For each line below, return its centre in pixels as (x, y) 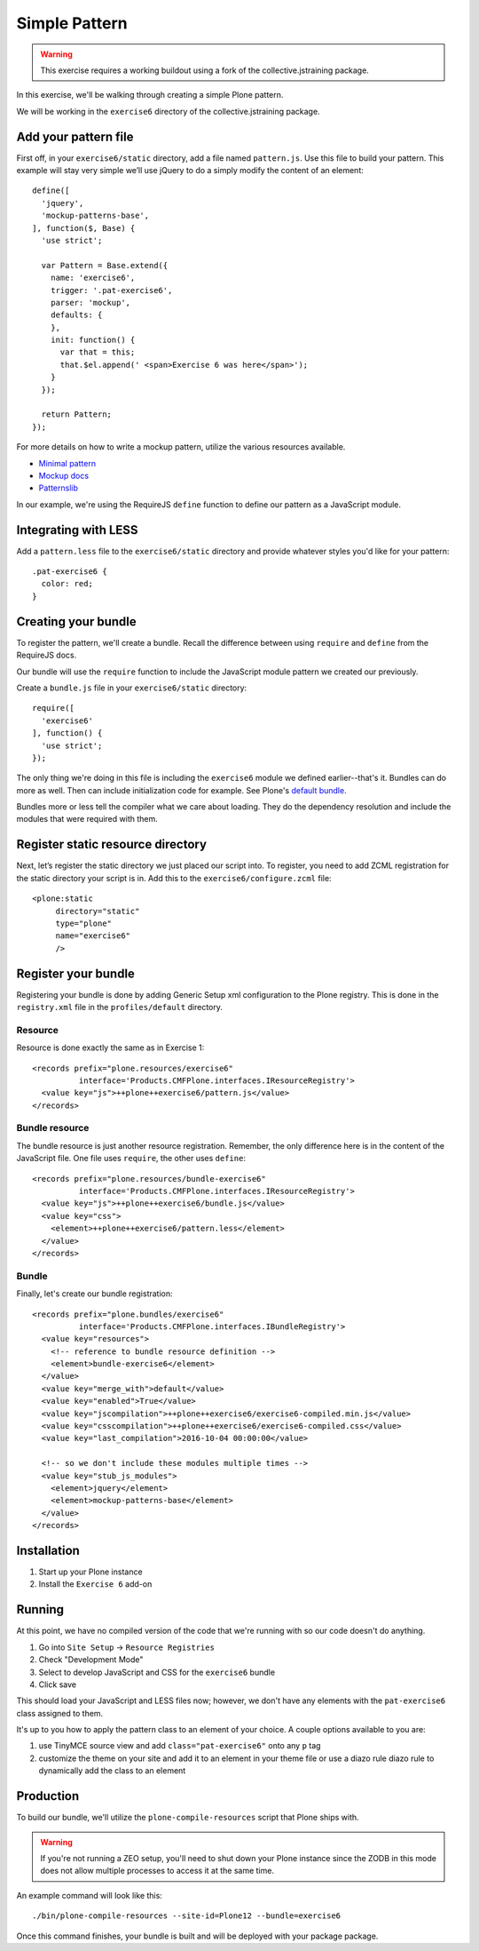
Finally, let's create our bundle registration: (94, 1294)
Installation (48, 1550)
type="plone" (84, 923)
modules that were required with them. (87, 819)
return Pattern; (77, 414)
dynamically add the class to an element (112, 1771)
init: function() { (93, 340)
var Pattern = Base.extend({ (105, 265)
